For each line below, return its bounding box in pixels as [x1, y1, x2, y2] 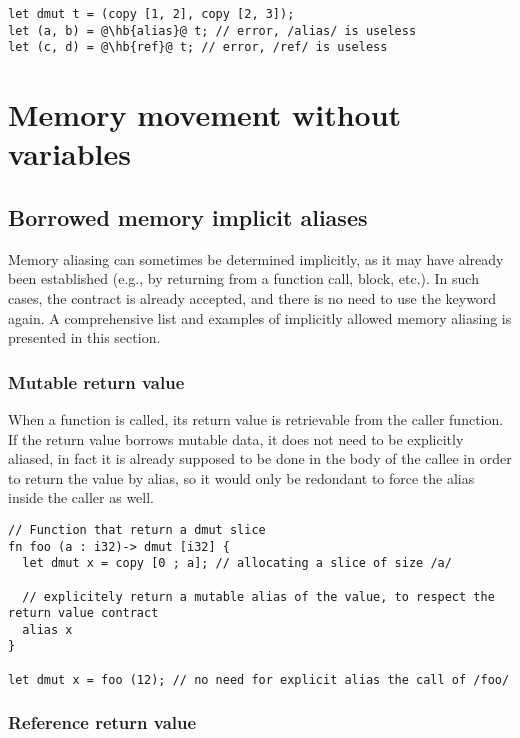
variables [8, 133, 132, 174]
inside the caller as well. [8, 487, 155, 508]
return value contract [8, 606, 159, 621]
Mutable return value [8, 369, 185, 394]
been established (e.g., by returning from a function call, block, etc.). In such [8, 268, 479, 289]
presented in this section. [8, 327, 161, 348]
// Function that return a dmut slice [8, 522, 266, 537]
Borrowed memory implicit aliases [8, 201, 368, 232]
